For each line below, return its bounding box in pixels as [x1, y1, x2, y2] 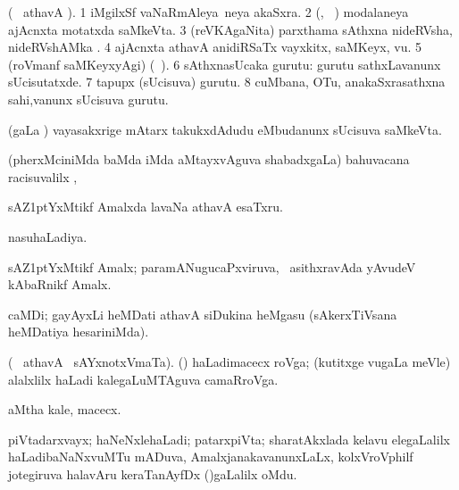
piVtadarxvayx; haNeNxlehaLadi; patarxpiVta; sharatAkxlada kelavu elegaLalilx [8, 429, 450, 448]
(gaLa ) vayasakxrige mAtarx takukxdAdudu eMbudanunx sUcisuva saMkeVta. [8, 120, 442, 138]
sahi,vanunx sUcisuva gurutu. [8, 89, 169, 108]
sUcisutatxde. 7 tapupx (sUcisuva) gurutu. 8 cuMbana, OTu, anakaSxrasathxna [8, 72, 446, 91]
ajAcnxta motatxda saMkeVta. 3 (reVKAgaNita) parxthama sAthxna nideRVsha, [8, 20, 453, 38]
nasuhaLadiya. [8, 227, 88, 245]
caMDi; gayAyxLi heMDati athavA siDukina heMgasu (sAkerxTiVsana [8, 304, 397, 323]
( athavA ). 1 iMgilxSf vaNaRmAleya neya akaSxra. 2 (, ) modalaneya [8, 3, 409, 21]
